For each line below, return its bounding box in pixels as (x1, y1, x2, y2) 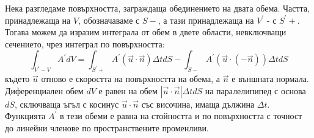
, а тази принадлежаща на (158, 13, 254, 26)
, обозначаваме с (78, 13, 140, 26)
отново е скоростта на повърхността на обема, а (41, 72, 221, 85)
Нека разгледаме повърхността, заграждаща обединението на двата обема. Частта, (5, 2, 310, 14)
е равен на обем (98, 84, 158, 97)
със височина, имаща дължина (141, 97, 255, 110)
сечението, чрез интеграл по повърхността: (5, 37, 165, 50)
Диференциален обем (5, 84, 84, 97)
